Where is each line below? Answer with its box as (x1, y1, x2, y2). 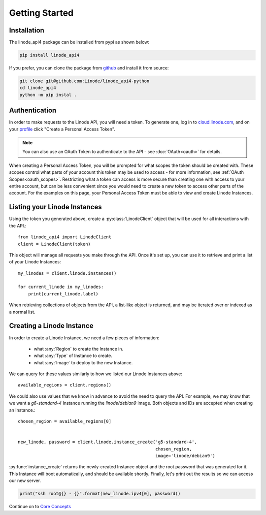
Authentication (9, 106, 57, 115)
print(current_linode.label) (28, 291, 99, 296)
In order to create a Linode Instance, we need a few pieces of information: (9, 335, 160, 341)
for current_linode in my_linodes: (18, 284, 104, 290)
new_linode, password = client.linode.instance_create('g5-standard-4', (18, 439, 197, 445)
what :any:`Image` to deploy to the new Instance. (33, 359, 133, 365)
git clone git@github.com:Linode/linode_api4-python (19, 78, 150, 84)
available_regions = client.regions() (18, 382, 112, 388)
